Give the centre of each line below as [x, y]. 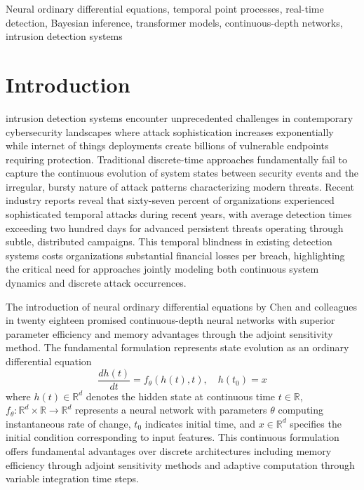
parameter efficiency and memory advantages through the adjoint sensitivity [169, 333]
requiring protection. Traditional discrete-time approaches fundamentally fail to [176, 159]
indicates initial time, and [200, 423]
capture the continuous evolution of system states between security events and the [182, 173]
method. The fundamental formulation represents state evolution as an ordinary [177, 347]
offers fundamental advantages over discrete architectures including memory [169, 451]
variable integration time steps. [73, 478]
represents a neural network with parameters [171, 410]
